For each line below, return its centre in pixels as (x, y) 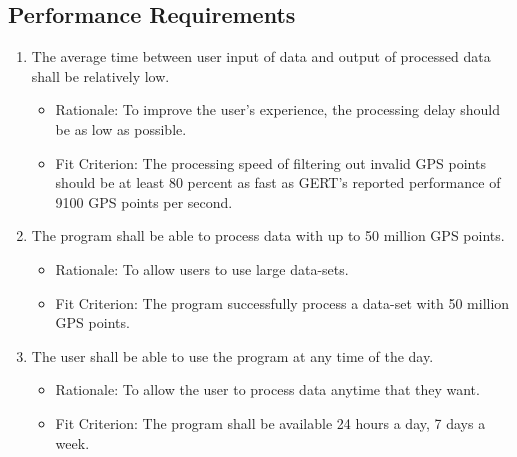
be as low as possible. (121, 128)
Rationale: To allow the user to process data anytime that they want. (267, 389)
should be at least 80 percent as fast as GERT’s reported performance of (278, 182)
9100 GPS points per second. (144, 201)
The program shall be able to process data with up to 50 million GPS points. (268, 235)
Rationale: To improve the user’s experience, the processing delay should (278, 109)
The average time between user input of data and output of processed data (261, 56)
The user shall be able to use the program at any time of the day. (232, 355)
